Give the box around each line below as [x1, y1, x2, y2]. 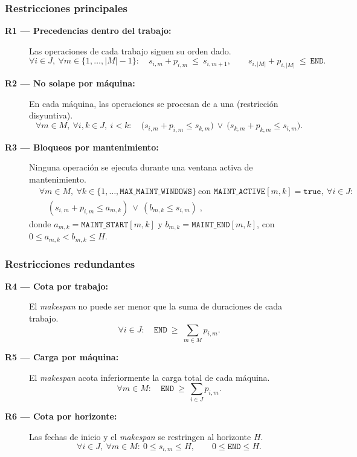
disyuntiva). [29, 109, 73, 122]
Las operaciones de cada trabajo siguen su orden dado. [29, 44, 231, 57]
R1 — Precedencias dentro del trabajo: [5, 24, 172, 37]
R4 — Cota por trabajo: [5, 279, 108, 292]
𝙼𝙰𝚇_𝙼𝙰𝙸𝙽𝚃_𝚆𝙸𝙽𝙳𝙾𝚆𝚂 [120, 187, 192, 196]
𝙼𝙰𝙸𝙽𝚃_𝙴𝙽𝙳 [191, 220, 230, 229]
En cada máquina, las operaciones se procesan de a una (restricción [29, 97, 278, 109]
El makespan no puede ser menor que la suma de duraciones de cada [29, 300, 282, 313]
